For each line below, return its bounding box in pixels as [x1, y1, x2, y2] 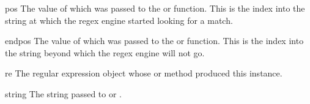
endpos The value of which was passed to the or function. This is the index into [5, 34, 304, 47]
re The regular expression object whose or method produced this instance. [5, 67, 282, 80]
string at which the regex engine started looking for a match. [5, 13, 233, 26]
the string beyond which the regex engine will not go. [5, 46, 205, 59]
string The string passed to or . [5, 87, 122, 100]
